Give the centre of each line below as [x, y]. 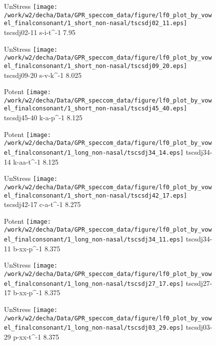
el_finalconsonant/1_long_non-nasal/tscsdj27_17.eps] [94, 284]
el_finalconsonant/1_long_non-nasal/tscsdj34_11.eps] [94, 240]
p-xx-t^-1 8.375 [36, 336]
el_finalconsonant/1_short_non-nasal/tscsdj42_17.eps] [96, 195]
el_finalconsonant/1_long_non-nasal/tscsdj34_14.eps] [94, 153]
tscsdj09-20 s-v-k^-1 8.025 [43, 75]
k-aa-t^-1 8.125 [36, 161]
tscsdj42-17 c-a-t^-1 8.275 [43, 204]
